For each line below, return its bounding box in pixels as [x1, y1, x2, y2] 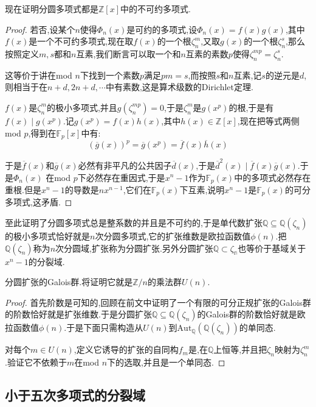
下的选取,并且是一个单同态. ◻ [107, 356, 225, 369]
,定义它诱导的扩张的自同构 [74, 343, 179, 356]
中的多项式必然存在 [234, 171, 311, 183]
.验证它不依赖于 [5, 356, 67, 369]
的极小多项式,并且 [46, 101, 117, 113]
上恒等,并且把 [213, 343, 267, 356]
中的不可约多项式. [120, 2, 191, 15]
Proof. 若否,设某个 [5, 23, 75, 35]
